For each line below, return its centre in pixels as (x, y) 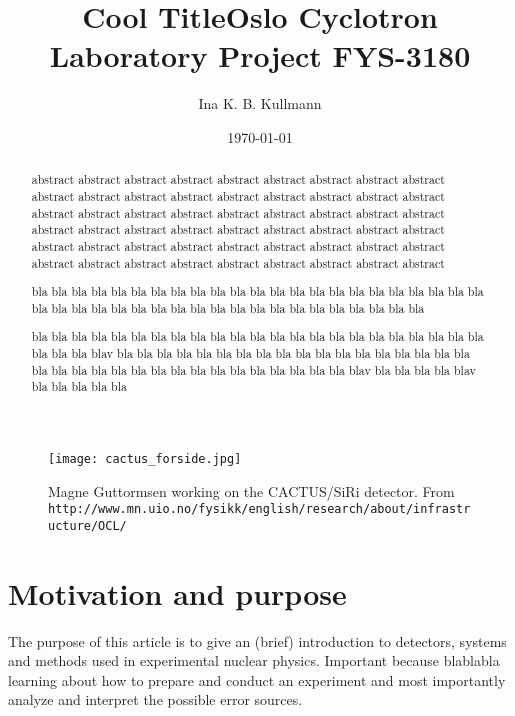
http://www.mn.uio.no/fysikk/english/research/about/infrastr (259, 509)
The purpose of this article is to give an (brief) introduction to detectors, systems (257, 640)
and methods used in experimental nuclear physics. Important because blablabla (254, 660)
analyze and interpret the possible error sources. (155, 699)
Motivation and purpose (177, 592)
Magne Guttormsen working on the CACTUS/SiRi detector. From (251, 490)
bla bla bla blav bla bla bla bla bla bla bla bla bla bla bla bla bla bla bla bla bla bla (250, 352)
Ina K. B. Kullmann (260, 103)
